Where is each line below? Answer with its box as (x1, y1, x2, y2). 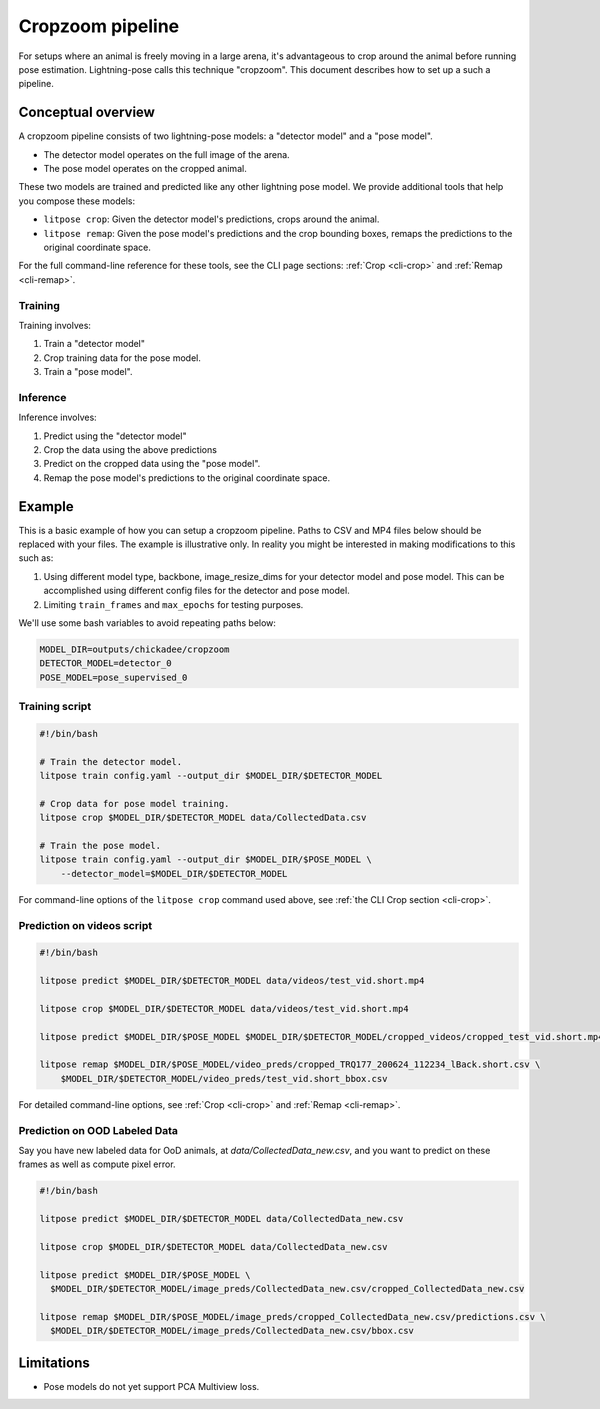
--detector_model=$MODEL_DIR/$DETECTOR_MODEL (60, 868, 288, 879)
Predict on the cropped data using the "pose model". (43, 458, 261, 470)
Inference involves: (18, 411, 97, 424)
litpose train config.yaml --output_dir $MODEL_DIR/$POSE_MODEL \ (39, 854, 372, 865)
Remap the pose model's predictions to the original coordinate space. (43, 471, 331, 484)
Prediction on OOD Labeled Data (18, 1123, 179, 1137)
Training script (18, 700, 92, 714)
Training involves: (18, 319, 92, 331)
